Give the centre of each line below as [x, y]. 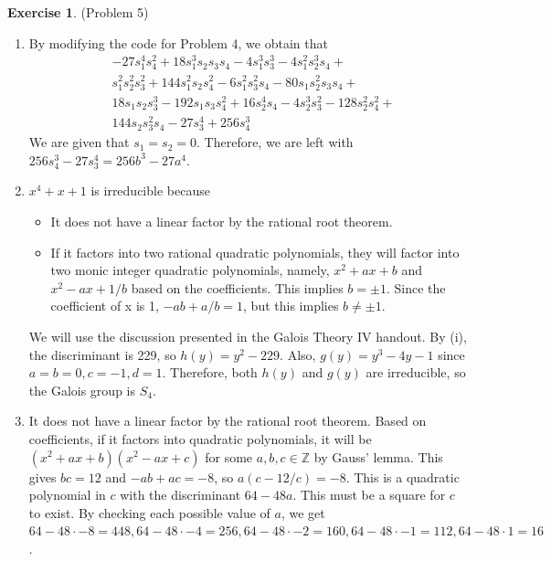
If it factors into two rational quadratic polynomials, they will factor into [255, 252]
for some [229, 456]
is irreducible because [150, 191]
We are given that [79, 142]
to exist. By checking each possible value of [149, 512]
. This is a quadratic [403, 476]
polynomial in [67, 495]
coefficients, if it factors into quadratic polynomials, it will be [200, 438]
